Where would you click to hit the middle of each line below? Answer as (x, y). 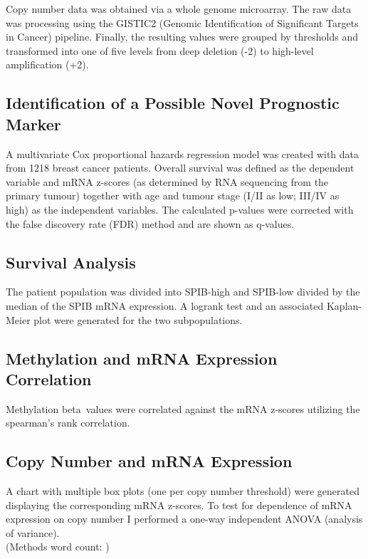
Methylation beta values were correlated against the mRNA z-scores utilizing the (183, 408)
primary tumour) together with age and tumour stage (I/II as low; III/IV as (173, 195)
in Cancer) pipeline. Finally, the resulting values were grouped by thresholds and (182, 37)
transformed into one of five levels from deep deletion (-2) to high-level (160, 50)
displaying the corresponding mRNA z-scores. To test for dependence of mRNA (179, 505)
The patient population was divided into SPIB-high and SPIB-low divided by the (183, 292)
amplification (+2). (47, 64)
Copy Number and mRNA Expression (149, 461)
